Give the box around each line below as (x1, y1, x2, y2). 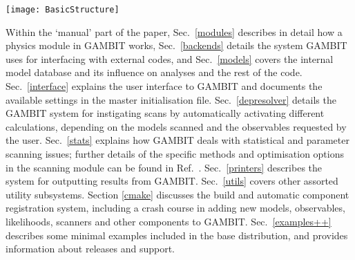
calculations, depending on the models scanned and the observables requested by (6, 119, 347, 133)
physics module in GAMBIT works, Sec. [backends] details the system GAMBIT (6, 38, 347, 53)
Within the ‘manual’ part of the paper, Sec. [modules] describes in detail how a (6, 24, 343, 39)
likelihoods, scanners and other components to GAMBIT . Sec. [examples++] (6, 214, 332, 228)
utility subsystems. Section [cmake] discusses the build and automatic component (6, 187, 349, 201)
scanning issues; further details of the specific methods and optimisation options (6, 147, 345, 160)
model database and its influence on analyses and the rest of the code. (6, 65, 303, 80)
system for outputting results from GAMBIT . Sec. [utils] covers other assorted (6, 174, 338, 188)
